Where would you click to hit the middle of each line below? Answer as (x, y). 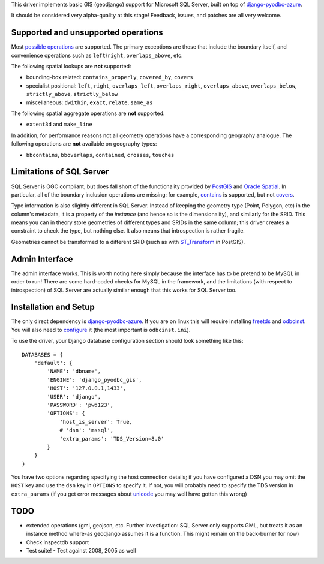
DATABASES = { (42, 355)
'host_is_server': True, (96, 422)
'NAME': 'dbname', (74, 371)
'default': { (53, 363)
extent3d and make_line (59, 124)
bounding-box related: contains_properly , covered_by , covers (109, 77)
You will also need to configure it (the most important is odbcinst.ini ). (101, 330)
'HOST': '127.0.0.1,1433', (87, 388)
